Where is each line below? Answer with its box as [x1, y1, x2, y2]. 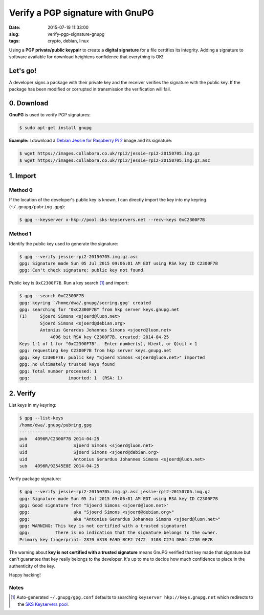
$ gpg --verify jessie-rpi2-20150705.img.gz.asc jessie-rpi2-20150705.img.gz [19, 489, 210, 495]
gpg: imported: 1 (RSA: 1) [19, 375, 123, 381]
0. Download [9, 99, 48, 108]
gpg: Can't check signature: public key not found [19, 267, 144, 273]
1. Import [9, 172, 37, 180]
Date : [9, 24, 21, 30]
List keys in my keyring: [9, 402, 56, 408]
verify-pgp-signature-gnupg [47, 31, 105, 37]
